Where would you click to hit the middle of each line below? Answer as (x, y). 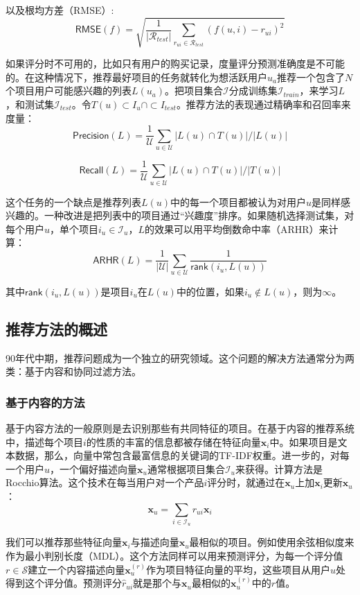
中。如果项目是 (304, 441)
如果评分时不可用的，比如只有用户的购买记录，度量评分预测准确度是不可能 (175, 63)
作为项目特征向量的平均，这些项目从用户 (238, 569)
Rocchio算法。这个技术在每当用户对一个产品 (105, 482)
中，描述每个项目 (44, 441)
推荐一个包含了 (310, 77)
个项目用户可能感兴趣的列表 (69, 90)
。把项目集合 (194, 90)
